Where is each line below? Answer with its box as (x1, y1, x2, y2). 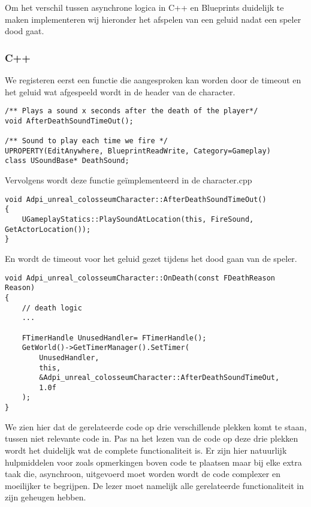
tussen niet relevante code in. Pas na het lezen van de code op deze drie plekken (5, 432, 298, 445)
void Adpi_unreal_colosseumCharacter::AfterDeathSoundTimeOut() (5, 195, 267, 204)
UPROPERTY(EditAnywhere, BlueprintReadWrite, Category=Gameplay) (5, 146, 271, 155)
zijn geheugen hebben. (5, 491, 86, 503)
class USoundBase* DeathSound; (5, 156, 129, 165)
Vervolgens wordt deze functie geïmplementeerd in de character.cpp (5, 174, 252, 186)
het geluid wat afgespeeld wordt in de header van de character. (5, 85, 235, 98)
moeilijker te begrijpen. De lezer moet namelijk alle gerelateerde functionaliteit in (5, 479, 304, 491)
